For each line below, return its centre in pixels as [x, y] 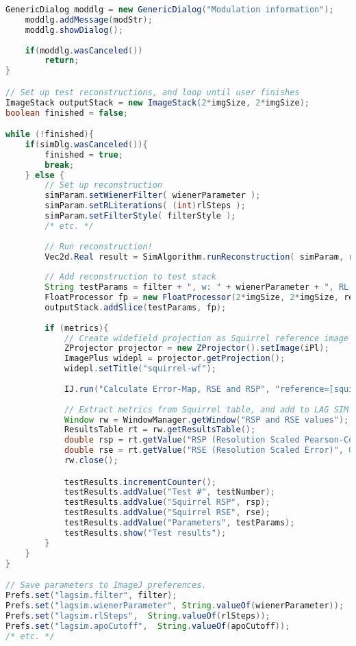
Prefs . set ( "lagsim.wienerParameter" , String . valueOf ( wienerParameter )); [175, 605]
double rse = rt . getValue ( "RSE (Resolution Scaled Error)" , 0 [209, 450]
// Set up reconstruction [104, 185]
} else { [44, 175]
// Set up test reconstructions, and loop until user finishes [153, 92]
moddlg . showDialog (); [74, 30]
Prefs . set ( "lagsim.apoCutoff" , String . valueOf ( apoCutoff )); [148, 626]
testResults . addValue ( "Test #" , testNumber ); [169, 492]
